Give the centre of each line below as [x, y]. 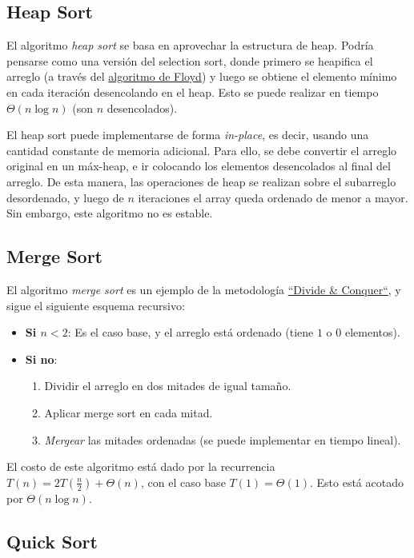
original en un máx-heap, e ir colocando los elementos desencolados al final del [199, 166]
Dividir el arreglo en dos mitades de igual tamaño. [168, 386]
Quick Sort [52, 541]
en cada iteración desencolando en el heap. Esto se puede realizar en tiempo [193, 92]
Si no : [41, 359]
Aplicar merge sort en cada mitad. [129, 412]
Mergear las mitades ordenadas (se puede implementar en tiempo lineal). [223, 439]
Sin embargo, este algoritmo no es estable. [110, 213]
